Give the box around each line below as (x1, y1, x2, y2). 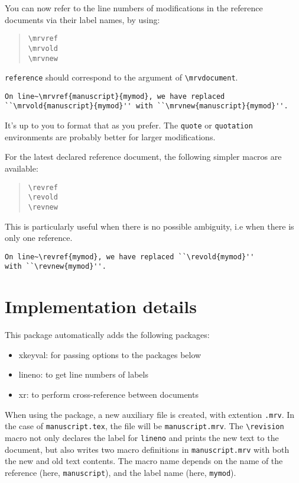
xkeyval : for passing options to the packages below (18, 348, 201, 360)
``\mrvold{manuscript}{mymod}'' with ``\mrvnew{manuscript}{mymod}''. (5, 102, 288, 111)
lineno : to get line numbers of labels (18, 368, 148, 381)
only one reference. (5, 231, 73, 244)
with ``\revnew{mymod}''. (5, 262, 106, 271)
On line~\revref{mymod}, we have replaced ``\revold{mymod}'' (5, 252, 255, 261)
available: (5, 162, 38, 174)
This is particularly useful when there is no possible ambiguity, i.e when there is (5, 220, 294, 232)
